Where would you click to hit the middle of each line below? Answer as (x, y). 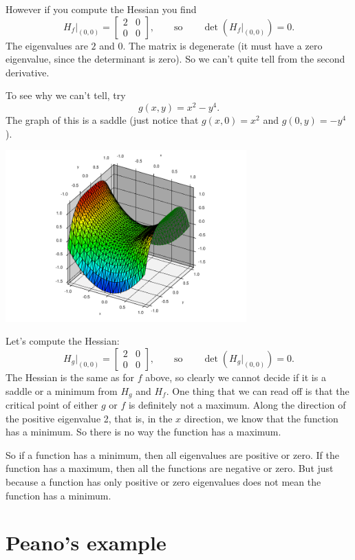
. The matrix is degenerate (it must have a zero (223, 45)
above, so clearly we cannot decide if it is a (236, 377)
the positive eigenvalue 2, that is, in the (89, 418)
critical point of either (52, 405)
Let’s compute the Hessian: (63, 341)
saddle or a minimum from (62, 390)
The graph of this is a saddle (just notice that (102, 120)
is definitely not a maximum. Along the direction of (237, 405)
